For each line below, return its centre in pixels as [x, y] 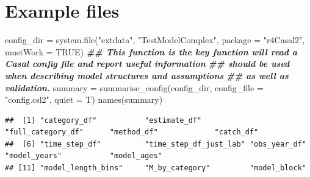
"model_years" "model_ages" [84, 156]
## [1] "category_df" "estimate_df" [103, 120]
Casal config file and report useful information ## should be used [147, 64]
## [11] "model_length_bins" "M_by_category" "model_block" [156, 168]
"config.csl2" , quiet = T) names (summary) [84, 99]
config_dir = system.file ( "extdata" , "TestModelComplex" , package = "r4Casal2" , [155, 40]
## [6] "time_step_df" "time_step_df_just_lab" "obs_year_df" [156, 144]
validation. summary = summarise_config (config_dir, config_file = [134, 87]
